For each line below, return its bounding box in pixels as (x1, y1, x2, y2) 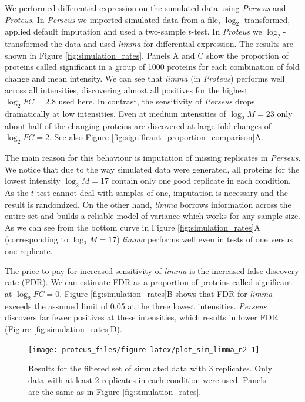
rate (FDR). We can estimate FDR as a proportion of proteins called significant (5, 276, 292, 288)
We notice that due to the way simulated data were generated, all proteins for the (5, 163, 300, 175)
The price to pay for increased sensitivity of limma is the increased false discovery (5, 264, 299, 276)
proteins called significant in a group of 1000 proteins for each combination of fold (5, 60, 300, 73)
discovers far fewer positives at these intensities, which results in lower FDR (5, 311, 278, 323)
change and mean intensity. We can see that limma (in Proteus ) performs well (5, 72, 285, 84)
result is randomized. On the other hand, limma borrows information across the (5, 198, 291, 210)
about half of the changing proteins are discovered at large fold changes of (5, 119, 272, 131)
